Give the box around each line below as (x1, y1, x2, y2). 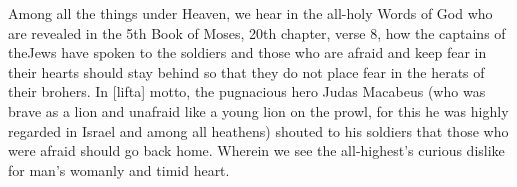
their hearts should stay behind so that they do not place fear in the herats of (8, 61, 485, 82)
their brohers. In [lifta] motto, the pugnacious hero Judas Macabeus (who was (8, 81, 486, 102)
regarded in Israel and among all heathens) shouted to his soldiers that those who (8, 120, 509, 141)
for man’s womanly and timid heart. (8, 159, 230, 180)
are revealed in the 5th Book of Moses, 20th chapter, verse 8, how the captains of (8, 22, 506, 43)
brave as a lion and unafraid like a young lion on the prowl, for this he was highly (8, 100, 509, 121)
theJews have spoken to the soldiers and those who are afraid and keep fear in (8, 42, 487, 63)
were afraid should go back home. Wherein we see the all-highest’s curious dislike (8, 140, 505, 161)
